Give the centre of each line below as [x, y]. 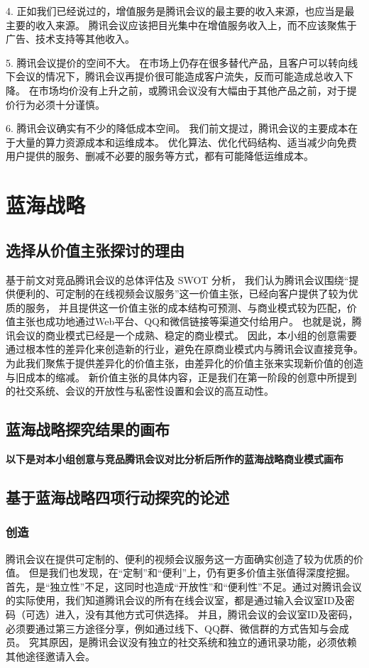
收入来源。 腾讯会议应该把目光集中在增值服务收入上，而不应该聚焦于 [196, 24]
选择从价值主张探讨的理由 [95, 250]
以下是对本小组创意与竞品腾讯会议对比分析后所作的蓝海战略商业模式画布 [175, 459]
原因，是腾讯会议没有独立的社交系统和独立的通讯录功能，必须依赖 [203, 642]
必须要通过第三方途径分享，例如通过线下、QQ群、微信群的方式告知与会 [172, 628]
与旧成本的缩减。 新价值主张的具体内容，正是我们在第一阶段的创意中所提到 [181, 377]
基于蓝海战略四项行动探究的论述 [117, 497]
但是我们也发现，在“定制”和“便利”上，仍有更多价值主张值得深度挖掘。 [192, 573]
